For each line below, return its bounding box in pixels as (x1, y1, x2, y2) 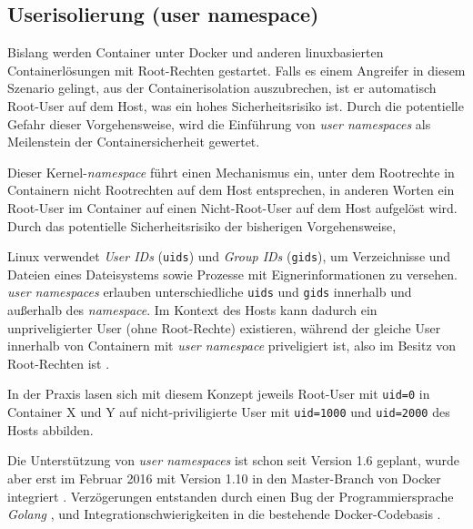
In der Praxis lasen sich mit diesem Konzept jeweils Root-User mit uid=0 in (7, 384, 430, 403)
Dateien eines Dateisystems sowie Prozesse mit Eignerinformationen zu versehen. (7, 264, 458, 283)
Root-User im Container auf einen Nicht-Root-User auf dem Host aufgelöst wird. (7, 198, 458, 217)
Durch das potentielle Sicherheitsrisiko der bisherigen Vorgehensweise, (7, 216, 397, 235)
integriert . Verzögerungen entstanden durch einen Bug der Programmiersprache (7, 486, 454, 505)
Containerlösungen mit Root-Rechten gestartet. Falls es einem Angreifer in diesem (7, 60, 466, 79)
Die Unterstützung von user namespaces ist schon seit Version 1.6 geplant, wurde (7, 451, 459, 470)
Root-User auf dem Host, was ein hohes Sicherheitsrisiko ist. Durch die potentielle (7, 96, 464, 115)
